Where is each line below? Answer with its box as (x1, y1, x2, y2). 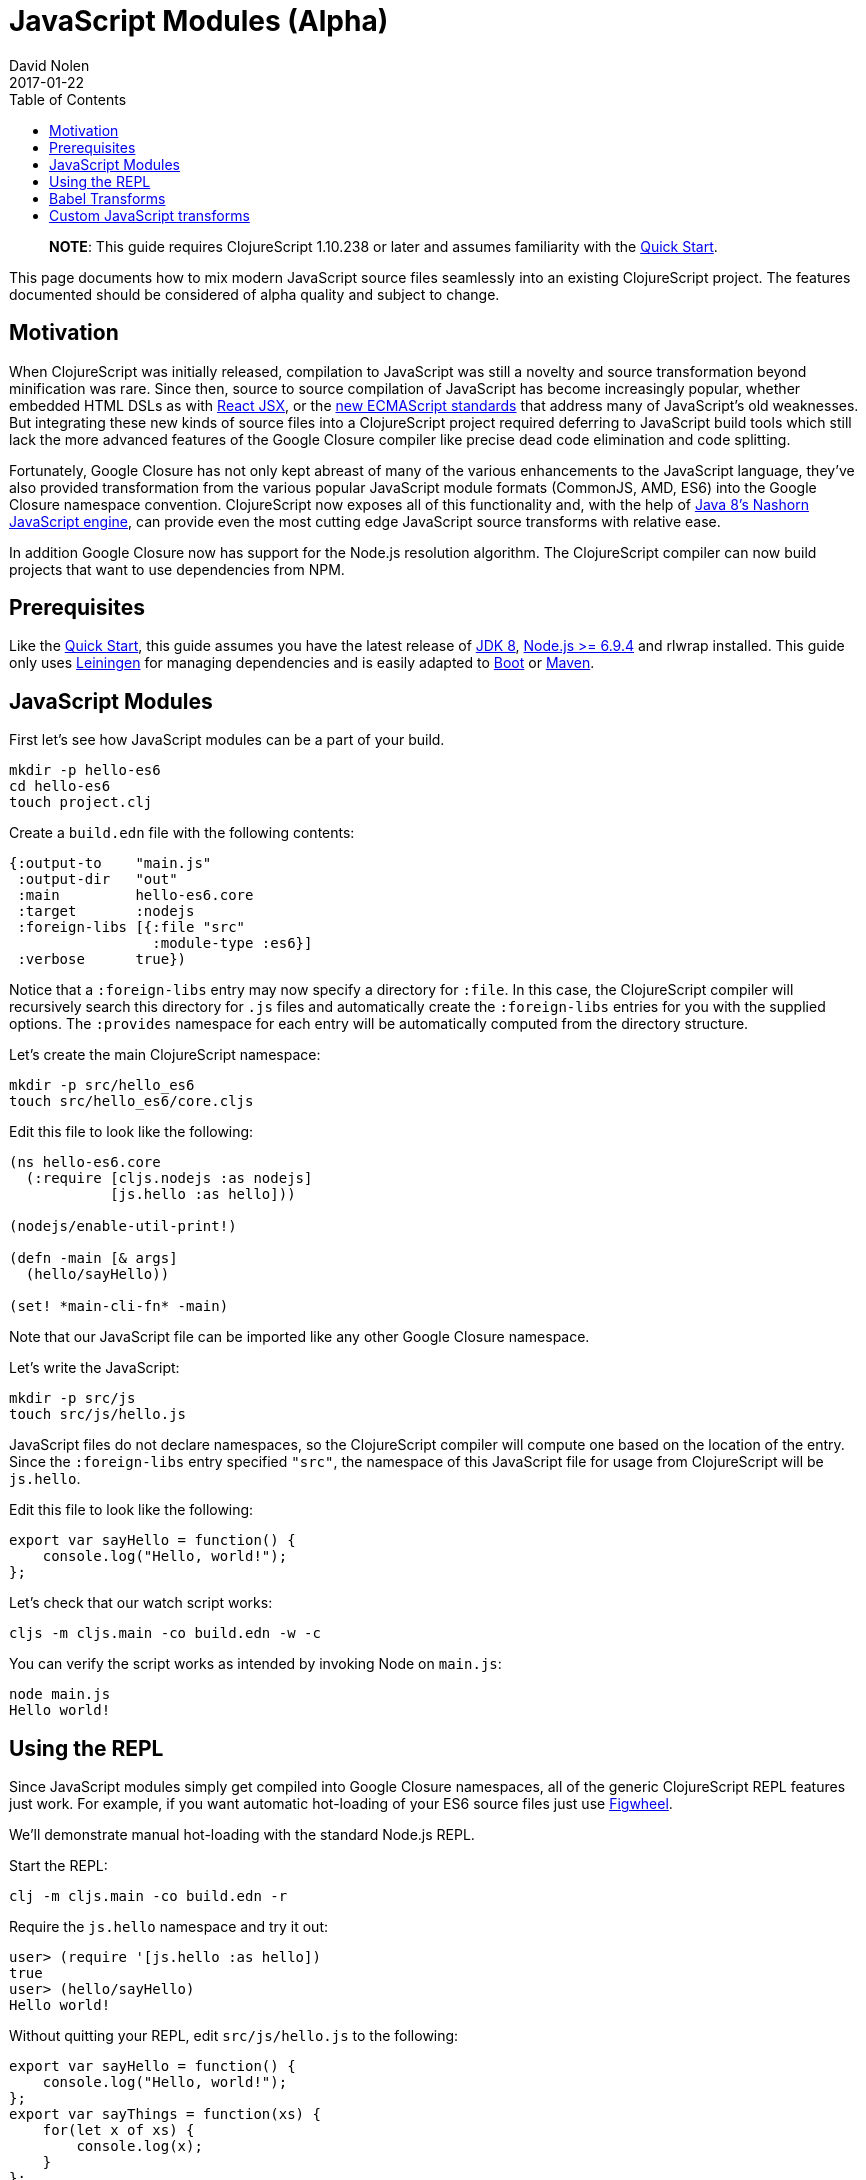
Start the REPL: (9, 1857, 108, 1875)
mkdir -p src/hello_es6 (9, 1077, 195, 1094)
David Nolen (9, 56, 90, 74)
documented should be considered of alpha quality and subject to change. (9, 285, 500, 303)
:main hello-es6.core (17, 887, 254, 904)
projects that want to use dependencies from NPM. (9, 560, 345, 578)
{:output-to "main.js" (9, 855, 212, 872)
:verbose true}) (17, 951, 187, 968)
